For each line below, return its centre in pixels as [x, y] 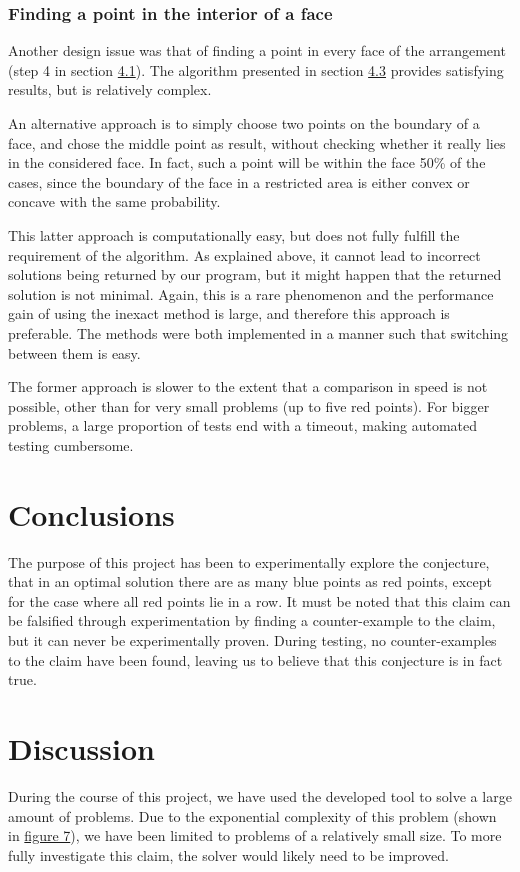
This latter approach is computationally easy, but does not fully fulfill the [234, 234]
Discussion [81, 747]
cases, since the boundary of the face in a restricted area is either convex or [239, 181]
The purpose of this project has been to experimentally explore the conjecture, [249, 561]
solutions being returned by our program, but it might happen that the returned [255, 274]
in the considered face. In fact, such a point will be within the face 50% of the [247, 162]
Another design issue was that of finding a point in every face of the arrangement [257, 50]
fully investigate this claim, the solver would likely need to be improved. [228, 854]
